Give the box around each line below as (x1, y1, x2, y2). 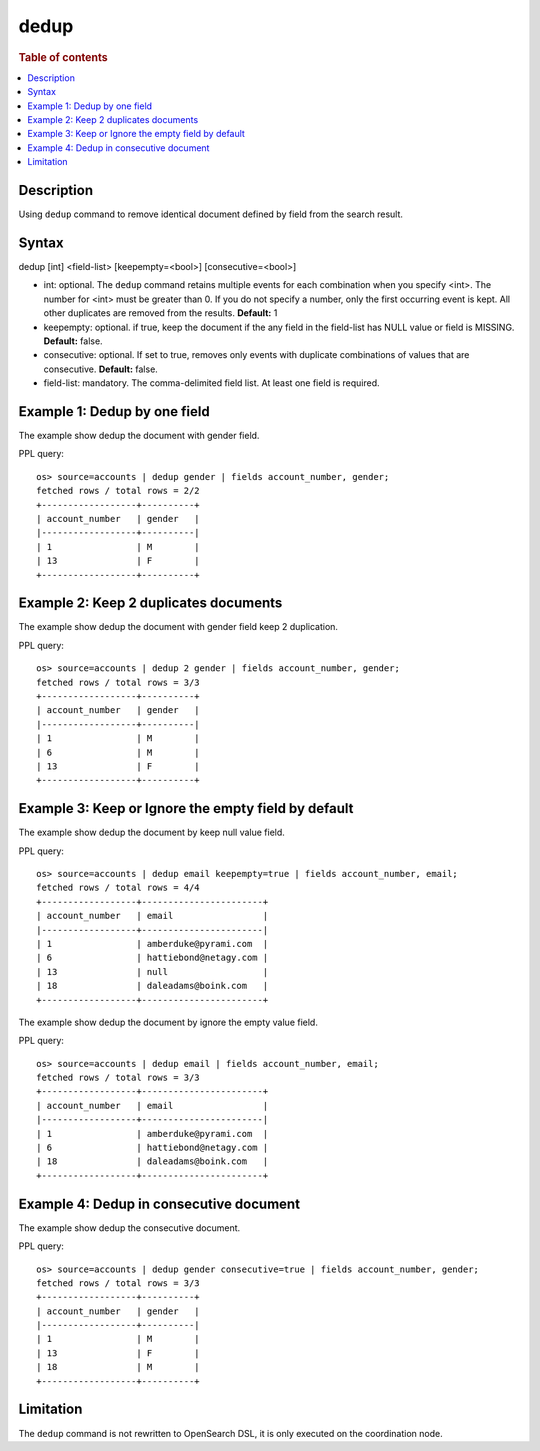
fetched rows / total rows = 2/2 (36, 485, 200, 497)
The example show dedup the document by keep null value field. (18, 826, 285, 839)
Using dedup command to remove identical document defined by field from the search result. (18, 208, 404, 220)
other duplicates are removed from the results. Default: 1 (43, 307, 278, 319)
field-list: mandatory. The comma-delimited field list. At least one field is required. (43, 377, 380, 389)
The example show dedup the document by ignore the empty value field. (18, 1016, 319, 1028)
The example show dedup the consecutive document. (18, 1221, 241, 1234)
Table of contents (18, 50, 109, 64)
